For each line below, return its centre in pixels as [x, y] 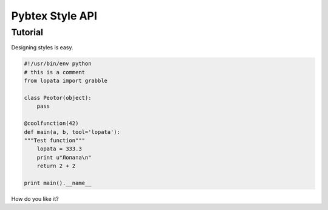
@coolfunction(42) [51, 124]
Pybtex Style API [54, 16]
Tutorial [27, 32]
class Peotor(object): [58, 98]
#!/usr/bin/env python [58, 64]
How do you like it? [35, 198]
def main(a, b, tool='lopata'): [72, 132]
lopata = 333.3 [59, 149]
